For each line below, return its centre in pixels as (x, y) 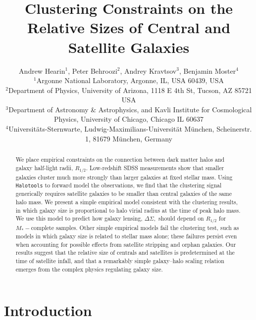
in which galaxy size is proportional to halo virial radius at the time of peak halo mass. (128, 210)
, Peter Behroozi (93, 70)
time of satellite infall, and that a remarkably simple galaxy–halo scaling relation (120, 260)
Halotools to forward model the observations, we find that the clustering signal (119, 185)
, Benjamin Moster (207, 70)
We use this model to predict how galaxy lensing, (79, 218)
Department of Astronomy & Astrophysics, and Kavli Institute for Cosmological (130, 109)
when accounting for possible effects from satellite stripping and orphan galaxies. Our (126, 244)
